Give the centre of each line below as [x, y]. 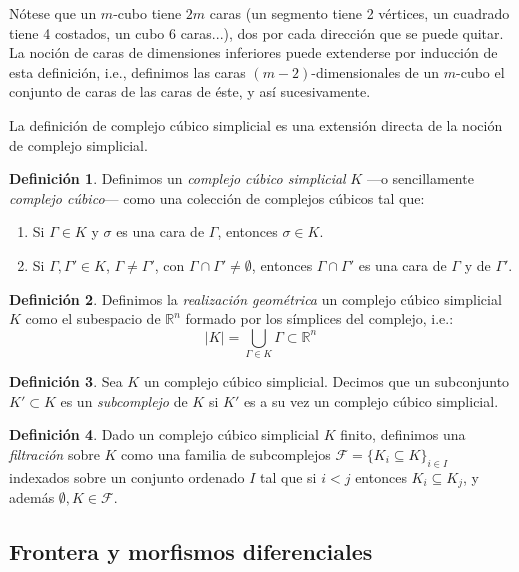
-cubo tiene [147, 13]
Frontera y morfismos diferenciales [191, 551]
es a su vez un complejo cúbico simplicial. [371, 400]
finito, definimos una [403, 434]
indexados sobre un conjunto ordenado [127, 476]
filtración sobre [54, 453]
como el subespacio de [93, 318]
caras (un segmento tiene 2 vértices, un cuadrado [359, 13]
